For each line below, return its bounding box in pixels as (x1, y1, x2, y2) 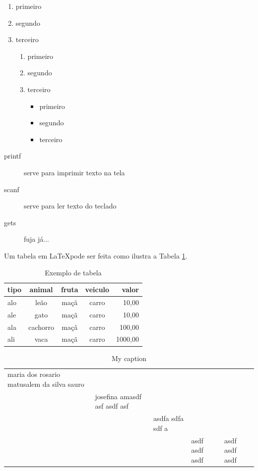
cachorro (28, 321, 54, 332)
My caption (111, 353, 146, 363)
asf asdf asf (95, 401, 129, 411)
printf (4, 151, 21, 161)
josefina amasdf (95, 391, 141, 401)
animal (29, 284, 53, 295)
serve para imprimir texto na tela (24, 167, 125, 177)
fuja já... (24, 234, 49, 244)
